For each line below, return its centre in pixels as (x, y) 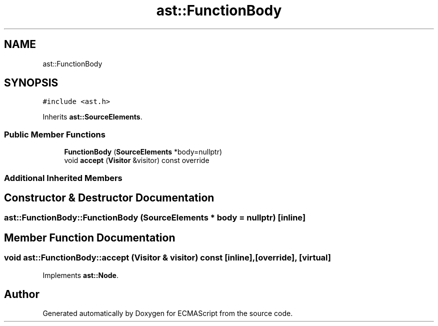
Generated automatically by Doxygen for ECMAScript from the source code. (168, 313)
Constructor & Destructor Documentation (109, 197)
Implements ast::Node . (80, 275)
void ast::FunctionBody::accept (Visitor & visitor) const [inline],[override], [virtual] (168, 258)
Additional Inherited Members (63, 178)
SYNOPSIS (31, 83)
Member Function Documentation (90, 237)
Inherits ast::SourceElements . (92, 117)
